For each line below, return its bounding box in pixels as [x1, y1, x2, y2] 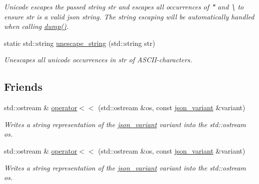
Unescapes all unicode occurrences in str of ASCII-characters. [4, 54, 192, 65]
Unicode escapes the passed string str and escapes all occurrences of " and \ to [4, 1, 244, 11]
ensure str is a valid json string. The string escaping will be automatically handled [4, 11, 255, 21]
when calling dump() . [4, 21, 69, 31]
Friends [4, 79, 43, 94]
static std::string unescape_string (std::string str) [4, 37, 155, 48]
